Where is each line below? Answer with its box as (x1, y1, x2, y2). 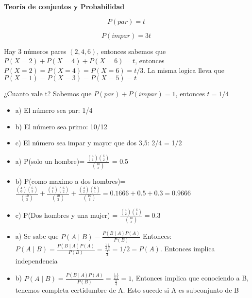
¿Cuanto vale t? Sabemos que (4, 88, 92, 99)
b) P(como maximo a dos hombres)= (15, 176, 126, 186)
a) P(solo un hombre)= (15, 156, 85, 166)
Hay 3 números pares (4, 46, 67, 56)
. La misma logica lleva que (143, 65, 224, 75)
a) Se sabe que (15, 231, 59, 241)
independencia (15, 255, 58, 265)
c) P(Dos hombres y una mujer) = (15, 210, 118, 220)
